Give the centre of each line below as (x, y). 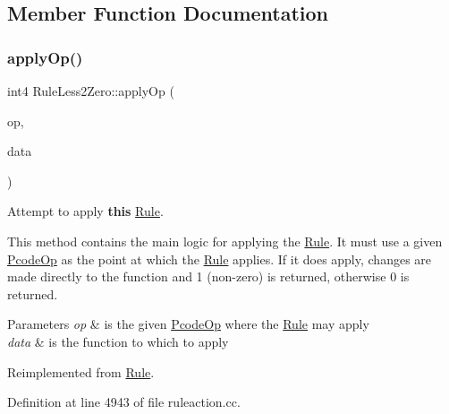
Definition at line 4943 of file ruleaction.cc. (124, 402)
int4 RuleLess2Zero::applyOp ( (91, 91)
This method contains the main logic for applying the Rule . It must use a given (225, 241)
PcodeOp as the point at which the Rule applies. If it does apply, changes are (220, 259)
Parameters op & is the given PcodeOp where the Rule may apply (188, 324)
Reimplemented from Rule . (81, 371)
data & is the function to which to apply (118, 341)
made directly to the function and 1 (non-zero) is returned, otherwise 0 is (208, 276)
